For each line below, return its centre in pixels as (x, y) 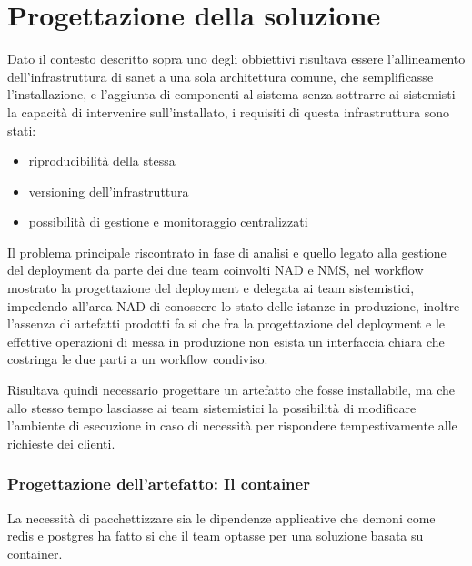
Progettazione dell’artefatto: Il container (159, 484)
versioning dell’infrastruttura (109, 191)
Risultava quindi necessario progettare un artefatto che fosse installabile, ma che (231, 390)
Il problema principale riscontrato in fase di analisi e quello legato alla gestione (227, 252)
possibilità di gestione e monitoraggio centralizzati (168, 222)
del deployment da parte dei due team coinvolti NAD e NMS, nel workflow (216, 270)
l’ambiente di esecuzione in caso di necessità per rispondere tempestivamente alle (232, 425)
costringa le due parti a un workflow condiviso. (138, 359)
